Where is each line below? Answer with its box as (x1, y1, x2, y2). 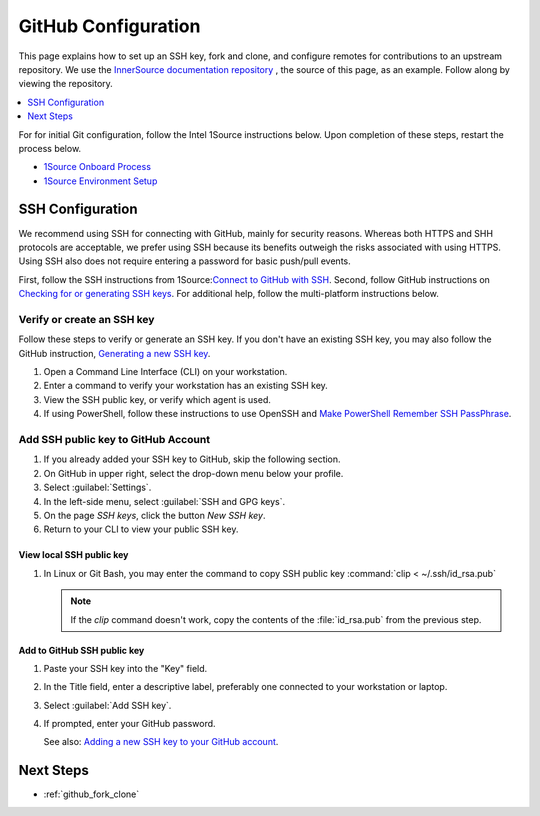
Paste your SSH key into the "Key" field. (43, 662, 208, 674)
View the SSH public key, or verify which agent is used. (43, 393, 272, 405)
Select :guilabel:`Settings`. (43, 481, 152, 494)
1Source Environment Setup (43, 175, 158, 187)
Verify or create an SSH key (18, 312, 155, 326)
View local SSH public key (18, 549, 129, 561)
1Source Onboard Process (43, 161, 152, 173)
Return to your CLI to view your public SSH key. (43, 523, 239, 535)
